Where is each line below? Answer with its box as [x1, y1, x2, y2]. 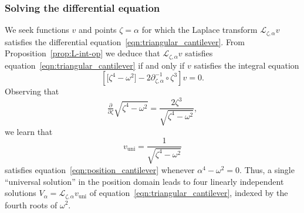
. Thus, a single [239, 163, 295, 175]
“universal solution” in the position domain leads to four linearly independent [5, 175, 284, 187]
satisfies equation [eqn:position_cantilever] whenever [5, 163, 195, 175]
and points [78, 23, 117, 36]
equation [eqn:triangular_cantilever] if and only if [5, 59, 185, 71]
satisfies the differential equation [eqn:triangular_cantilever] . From [5, 35, 245, 48]
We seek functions [5, 23, 69, 36]
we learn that [5, 125, 53, 137]
